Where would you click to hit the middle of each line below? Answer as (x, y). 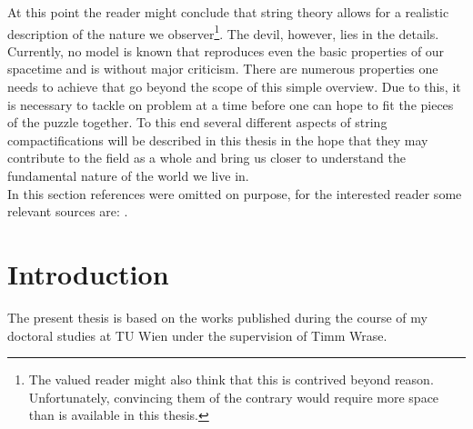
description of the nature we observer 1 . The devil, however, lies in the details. (223, 32)
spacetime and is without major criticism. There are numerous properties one (223, 69)
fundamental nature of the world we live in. (128, 175)
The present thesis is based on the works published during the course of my (217, 317)
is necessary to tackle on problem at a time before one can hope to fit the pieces (231, 104)
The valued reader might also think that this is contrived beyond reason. (231, 379)
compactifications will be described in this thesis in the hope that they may (218, 140)
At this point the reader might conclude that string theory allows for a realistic (228, 12)
